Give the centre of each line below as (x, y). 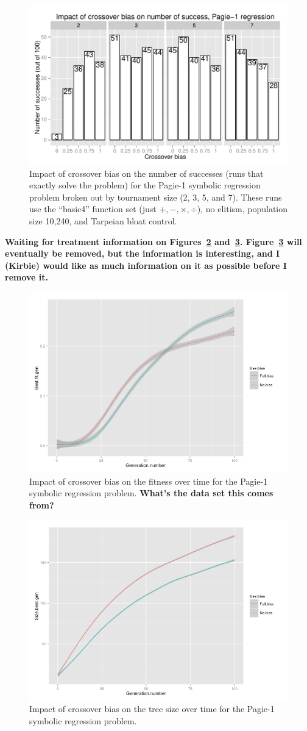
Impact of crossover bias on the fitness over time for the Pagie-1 (149, 481)
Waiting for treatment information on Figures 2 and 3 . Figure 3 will (153, 241)
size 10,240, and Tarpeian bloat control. (103, 221)
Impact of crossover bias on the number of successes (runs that (146, 173)
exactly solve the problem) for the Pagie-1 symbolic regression (145, 185)
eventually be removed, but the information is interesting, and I (143, 253)
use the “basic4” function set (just (93, 209)
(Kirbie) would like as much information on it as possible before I (146, 265)
